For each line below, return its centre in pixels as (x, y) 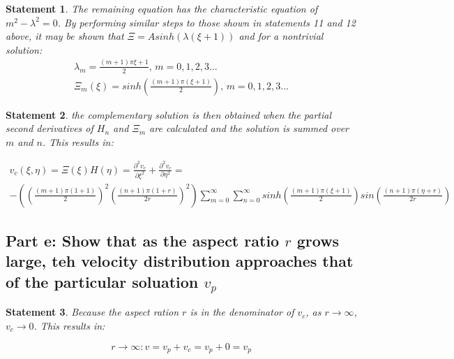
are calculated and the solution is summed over (249, 128)
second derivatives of (50, 128)
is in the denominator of (242, 312)
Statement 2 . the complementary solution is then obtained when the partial (169, 114)
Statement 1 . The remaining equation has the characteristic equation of (162, 8)
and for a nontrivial (281, 36)
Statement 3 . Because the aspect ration (92, 312)
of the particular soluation (102, 281)
